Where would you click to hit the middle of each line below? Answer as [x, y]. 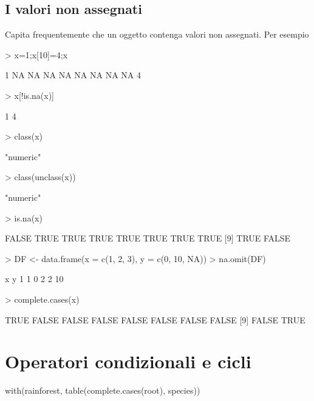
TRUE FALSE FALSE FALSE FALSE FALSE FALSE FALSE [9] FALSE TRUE [155, 319]
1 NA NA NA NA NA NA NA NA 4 [73, 75]
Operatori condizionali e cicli [128, 361]
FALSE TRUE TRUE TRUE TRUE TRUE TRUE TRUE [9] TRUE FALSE [148, 238]
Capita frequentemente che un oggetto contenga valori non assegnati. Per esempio [157, 34]
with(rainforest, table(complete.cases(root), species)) [103, 390]
